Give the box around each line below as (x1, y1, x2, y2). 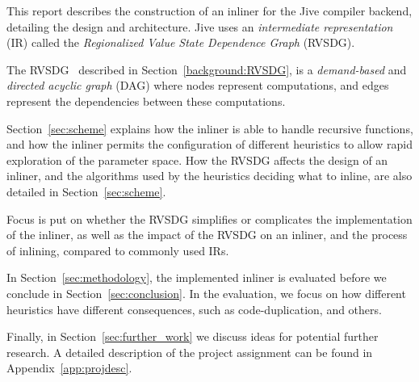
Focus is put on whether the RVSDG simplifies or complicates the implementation (6, 210, 413, 227)
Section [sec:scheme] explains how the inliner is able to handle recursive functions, (6, 120, 413, 136)
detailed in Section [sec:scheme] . (6, 183, 166, 199)
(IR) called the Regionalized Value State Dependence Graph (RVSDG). (6, 34, 355, 51)
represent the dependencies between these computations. (6, 92, 286, 109)
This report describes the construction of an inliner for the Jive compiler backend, (6, 2, 413, 19)
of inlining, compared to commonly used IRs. (6, 241, 229, 258)
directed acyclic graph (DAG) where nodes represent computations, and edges (6, 77, 389, 94)
